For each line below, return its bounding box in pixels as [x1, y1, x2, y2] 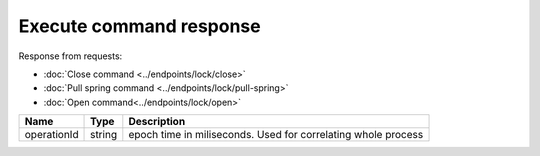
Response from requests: [18, 50, 123, 62]
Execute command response [18, 15, 261, 37]
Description [128, 115, 186, 129]
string [90, 128, 118, 142]
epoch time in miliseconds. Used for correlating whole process [128, 128, 424, 142]
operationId [24, 128, 79, 142]
